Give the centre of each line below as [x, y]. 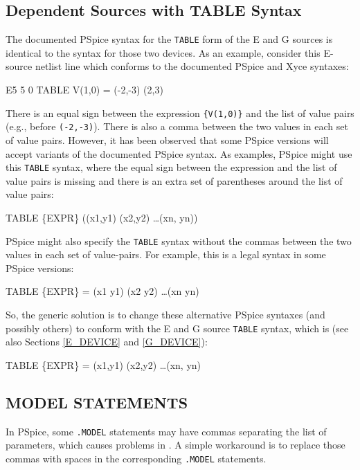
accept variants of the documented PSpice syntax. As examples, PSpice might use [179, 153]
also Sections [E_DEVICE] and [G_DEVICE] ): [107, 342]
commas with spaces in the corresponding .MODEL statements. [136, 458]
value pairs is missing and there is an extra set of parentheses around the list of [174, 180]
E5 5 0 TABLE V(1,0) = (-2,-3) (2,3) [84, 90]
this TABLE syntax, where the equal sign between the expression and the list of [171, 167]
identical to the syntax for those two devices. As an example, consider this [163, 52]
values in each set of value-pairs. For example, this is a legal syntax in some [166, 254]
